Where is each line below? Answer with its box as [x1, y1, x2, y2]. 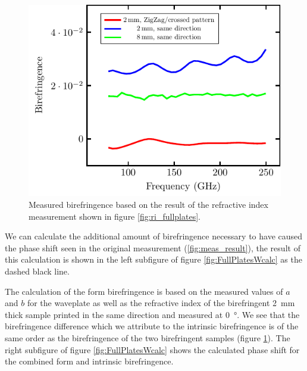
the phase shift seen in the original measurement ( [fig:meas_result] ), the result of [5, 241, 300, 254]
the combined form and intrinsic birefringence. [5, 355, 174, 367]
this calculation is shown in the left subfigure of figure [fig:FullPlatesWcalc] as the [5, 253, 302, 266]
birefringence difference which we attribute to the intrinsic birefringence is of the [5, 320, 299, 332]
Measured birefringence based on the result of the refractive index [29, 198, 268, 210]
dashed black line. [5, 264, 70, 277]
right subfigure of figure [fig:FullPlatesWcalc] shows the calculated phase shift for [5, 343, 300, 356]
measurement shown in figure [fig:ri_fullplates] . [29, 210, 201, 222]
